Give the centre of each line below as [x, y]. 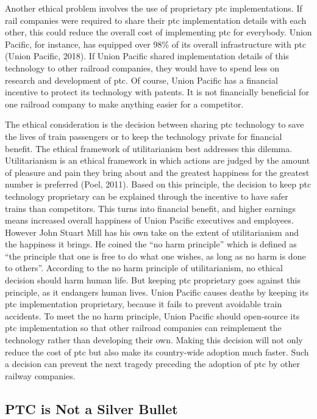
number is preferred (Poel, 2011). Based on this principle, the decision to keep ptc [158, 184]
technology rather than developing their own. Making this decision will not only [154, 340]
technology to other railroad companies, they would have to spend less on [142, 67]
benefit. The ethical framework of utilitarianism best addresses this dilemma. [149, 148]
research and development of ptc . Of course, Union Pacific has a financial [141, 80]
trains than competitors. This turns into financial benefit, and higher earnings [151, 208]
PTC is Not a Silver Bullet [91, 408]
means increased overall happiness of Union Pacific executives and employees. [149, 220]
